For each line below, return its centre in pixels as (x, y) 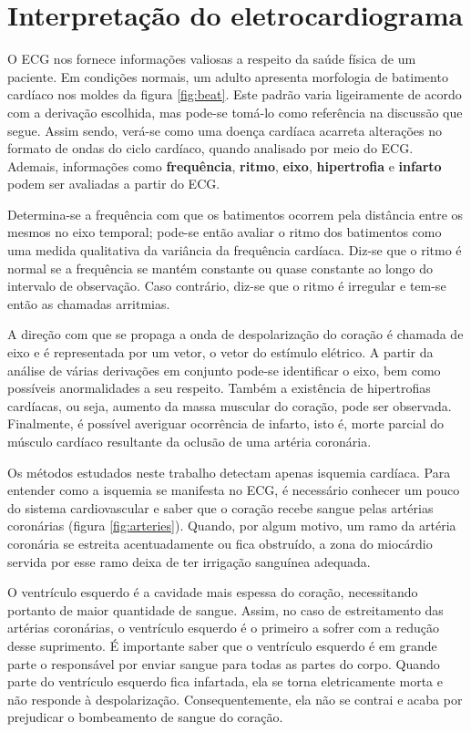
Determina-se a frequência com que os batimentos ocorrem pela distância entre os (235, 214)
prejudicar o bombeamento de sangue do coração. (145, 717)
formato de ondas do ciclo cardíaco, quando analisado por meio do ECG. (210, 148)
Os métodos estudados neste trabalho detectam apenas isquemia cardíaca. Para (229, 472)
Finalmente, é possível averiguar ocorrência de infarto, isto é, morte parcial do (226, 423)
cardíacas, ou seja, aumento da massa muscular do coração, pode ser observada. (230, 405)
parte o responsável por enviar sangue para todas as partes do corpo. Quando (224, 663)
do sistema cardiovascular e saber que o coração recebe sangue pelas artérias (220, 507)
